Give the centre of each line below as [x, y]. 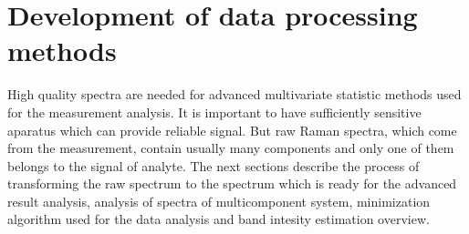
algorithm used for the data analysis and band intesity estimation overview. [219, 219]
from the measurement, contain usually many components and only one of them [231, 148]
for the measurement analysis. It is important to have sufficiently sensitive [214, 112]
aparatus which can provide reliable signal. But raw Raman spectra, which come [232, 130]
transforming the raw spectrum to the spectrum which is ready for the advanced [232, 183]
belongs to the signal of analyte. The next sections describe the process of [214, 165]
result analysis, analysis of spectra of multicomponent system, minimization [219, 201]
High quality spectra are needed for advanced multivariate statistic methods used [234, 94]
